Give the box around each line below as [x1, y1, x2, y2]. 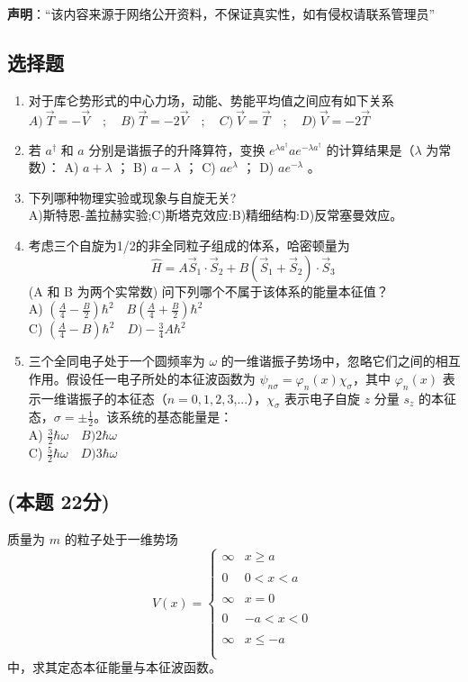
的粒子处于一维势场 [64, 530, 178, 549]
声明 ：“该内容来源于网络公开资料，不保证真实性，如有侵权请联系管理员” [7, 5, 436, 23]
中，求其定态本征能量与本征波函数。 [7, 658, 221, 677]
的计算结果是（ [326, 140, 415, 159]
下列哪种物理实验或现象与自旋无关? [28, 187, 237, 206]
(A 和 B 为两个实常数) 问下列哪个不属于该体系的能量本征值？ [28, 281, 389, 300]
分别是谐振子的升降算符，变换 [88, 140, 265, 159]
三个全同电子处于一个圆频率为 [28, 351, 205, 370]
